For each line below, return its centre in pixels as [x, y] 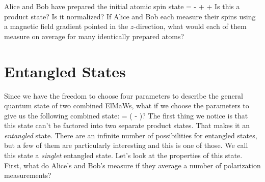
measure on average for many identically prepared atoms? [94, 36]
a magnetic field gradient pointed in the [66, 26]
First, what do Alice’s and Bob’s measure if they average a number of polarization [132, 165]
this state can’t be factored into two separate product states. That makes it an [127, 125]
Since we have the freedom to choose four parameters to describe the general [124, 95]
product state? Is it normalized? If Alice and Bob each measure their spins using [130, 16]
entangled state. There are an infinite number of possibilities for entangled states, [131, 135]
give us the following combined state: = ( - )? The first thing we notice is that [126, 115]
